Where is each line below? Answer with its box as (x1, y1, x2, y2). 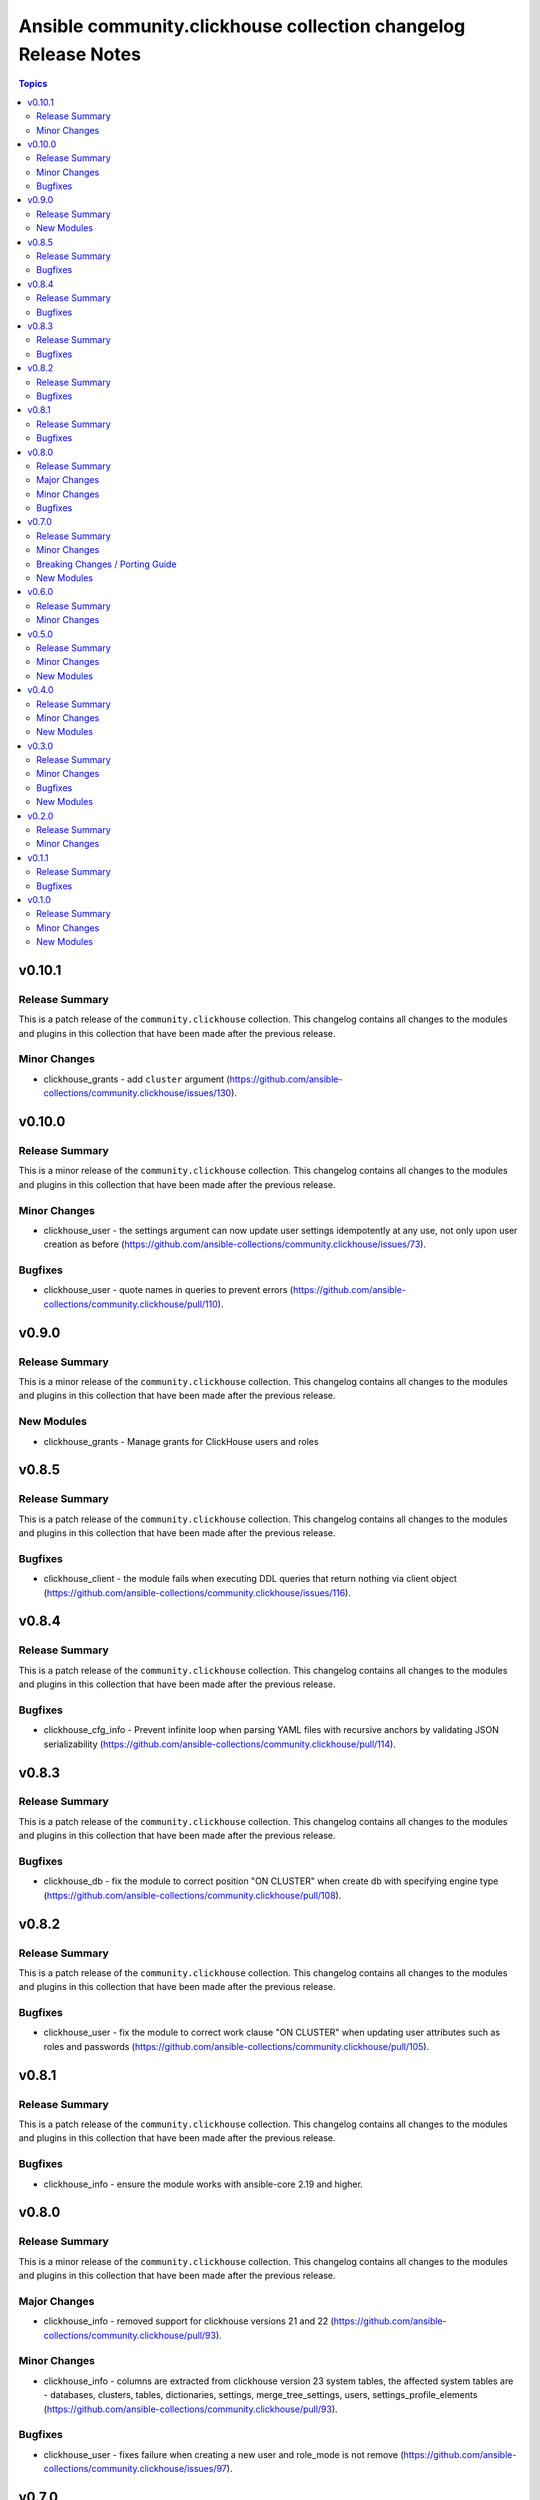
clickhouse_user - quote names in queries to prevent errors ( (43, 1284, 294, 1296)
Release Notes (18, 43, 142, 65)
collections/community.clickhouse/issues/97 (43, 2463, 227, 2475)
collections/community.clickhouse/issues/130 (43, 1087, 232, 1099)
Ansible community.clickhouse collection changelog (18, 15, 466, 37)
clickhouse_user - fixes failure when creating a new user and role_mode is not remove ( (43, 2448, 404, 2460)
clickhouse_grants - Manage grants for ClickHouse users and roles (43, 1435, 319, 1447)
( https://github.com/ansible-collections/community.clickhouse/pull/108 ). (43, 1889, 342, 1901)
